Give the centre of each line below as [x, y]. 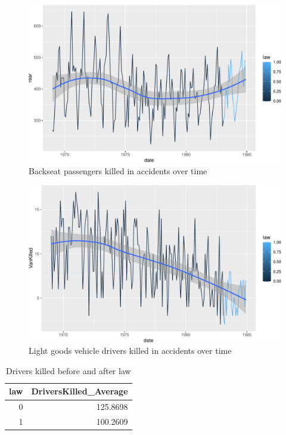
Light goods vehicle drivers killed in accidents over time [130, 351]
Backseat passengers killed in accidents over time [118, 170]
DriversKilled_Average [80, 391]
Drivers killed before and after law [68, 370]
